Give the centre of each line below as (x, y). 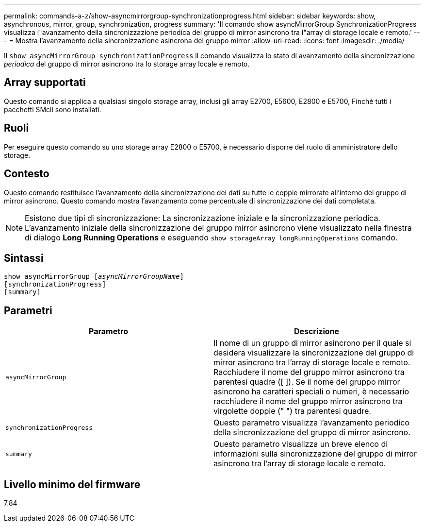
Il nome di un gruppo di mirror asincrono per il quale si (312, 343)
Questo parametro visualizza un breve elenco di (301, 444)
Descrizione (317, 331)
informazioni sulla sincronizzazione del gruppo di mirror (315, 454)
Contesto (27, 174)
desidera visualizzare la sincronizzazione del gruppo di (314, 353)
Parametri (28, 310)
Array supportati (45, 83)
